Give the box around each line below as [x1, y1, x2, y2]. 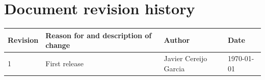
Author [164, 35, 190, 45]
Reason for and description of [45, 30, 152, 40]
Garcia [164, 63, 185, 73]
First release [45, 58, 84, 68]
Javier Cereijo [164, 53, 207, 64]
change [45, 40, 70, 50]
